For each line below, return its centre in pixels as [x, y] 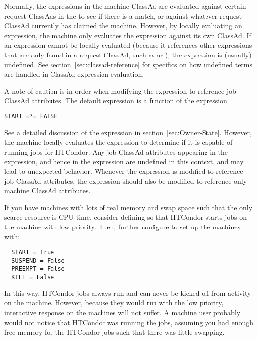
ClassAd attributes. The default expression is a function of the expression [116, 100]
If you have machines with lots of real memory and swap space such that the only [128, 207]
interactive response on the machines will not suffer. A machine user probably [123, 312]
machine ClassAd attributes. [48, 191]
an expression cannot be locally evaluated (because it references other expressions [128, 45]
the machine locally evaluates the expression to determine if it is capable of [119, 142]
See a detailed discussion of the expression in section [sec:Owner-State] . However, [128, 132]
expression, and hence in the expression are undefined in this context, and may [124, 161]
